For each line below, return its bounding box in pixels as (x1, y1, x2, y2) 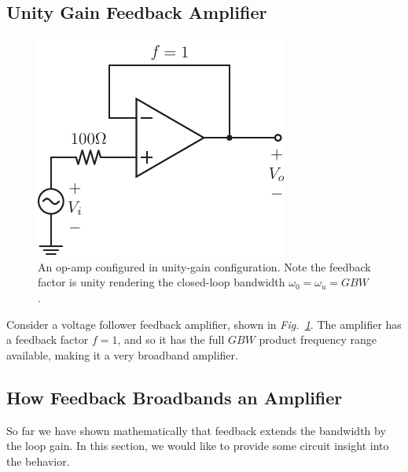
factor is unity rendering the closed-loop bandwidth (38, 274, 285, 290)
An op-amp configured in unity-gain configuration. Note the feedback (38, 258, 371, 275)
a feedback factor (6, 331, 89, 348)
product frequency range (259, 331, 377, 348)
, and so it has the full (117, 331, 225, 348)
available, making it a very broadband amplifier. (6, 346, 238, 363)
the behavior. (6, 452, 70, 469)
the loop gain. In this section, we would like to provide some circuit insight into (6, 437, 389, 454)
